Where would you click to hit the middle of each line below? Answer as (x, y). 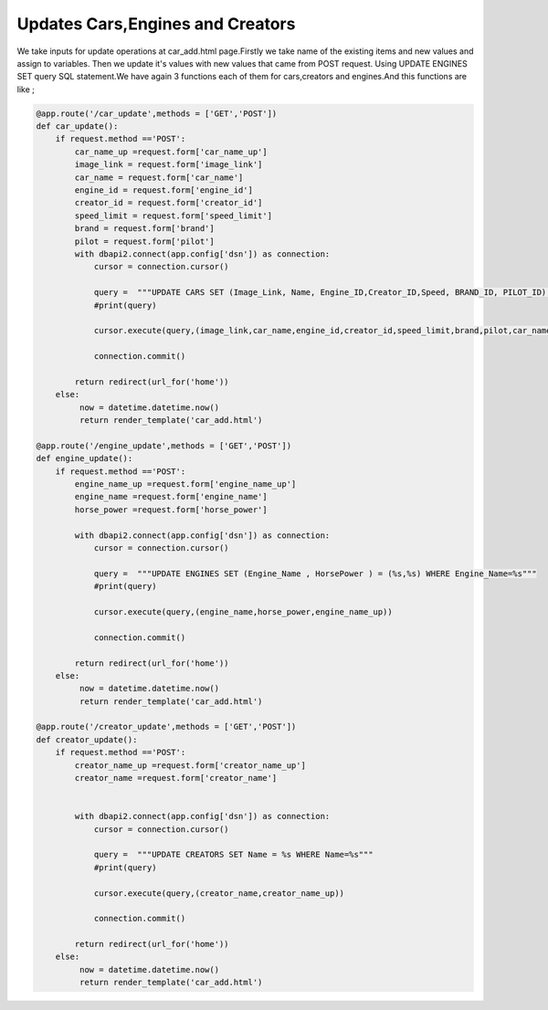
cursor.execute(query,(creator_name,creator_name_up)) (219, 893)
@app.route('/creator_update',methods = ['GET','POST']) (166, 727)
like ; (26, 89)
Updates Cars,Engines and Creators (156, 24)
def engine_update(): (84, 458)
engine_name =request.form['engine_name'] (171, 497)
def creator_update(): (87, 739)
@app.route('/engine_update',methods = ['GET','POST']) (164, 446)
